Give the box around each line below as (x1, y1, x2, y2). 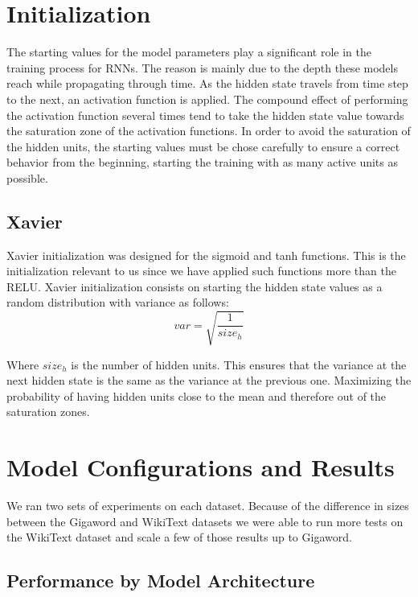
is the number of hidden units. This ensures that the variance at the (71, 356, 407, 373)
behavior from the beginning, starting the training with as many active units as (6, 154, 399, 171)
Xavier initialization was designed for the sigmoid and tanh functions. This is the (6, 246, 406, 263)
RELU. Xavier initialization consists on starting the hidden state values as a (6, 278, 383, 294)
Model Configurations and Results (6, 451, 395, 484)
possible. (6, 169, 48, 186)
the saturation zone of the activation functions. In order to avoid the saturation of (6, 122, 411, 139)
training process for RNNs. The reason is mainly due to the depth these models (6, 59, 398, 76)
